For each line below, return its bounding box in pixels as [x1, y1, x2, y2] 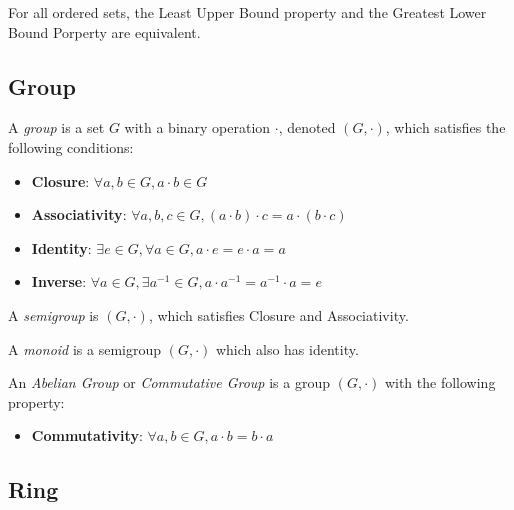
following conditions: [8, 136, 134, 157]
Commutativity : [31, 425, 143, 446]
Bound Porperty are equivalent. [8, 21, 201, 42]
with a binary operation [124, 117, 271, 138]
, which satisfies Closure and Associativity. [148, 304, 409, 325]
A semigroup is [8, 304, 99, 325]
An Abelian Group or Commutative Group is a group [8, 372, 330, 393]
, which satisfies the [385, 117, 506, 138]
